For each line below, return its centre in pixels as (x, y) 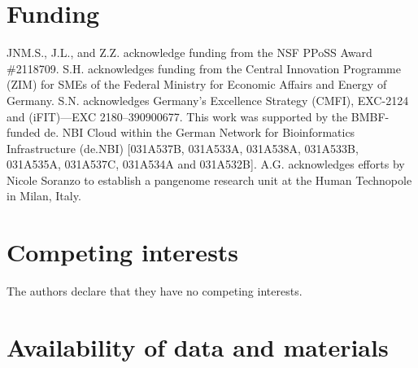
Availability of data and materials (198, 346)
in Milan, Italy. (44, 196)
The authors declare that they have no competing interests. (155, 291)
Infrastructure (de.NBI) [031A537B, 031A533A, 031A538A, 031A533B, (183, 148)
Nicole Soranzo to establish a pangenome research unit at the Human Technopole (209, 180)
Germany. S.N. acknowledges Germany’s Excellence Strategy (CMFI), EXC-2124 (208, 100)
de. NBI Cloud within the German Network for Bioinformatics (200, 132)
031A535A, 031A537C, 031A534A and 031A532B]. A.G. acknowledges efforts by (206, 164)
